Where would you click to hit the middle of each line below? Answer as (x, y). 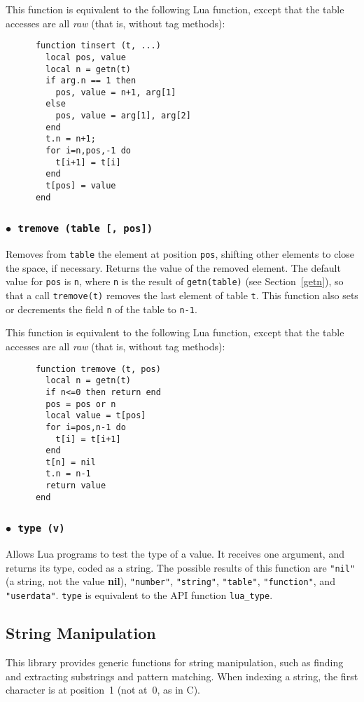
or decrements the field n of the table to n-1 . (101, 309)
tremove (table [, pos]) (85, 229)
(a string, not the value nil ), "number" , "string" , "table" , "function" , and (170, 581)
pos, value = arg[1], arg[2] (123, 116)
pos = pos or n (81, 404)
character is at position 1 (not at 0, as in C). (103, 690)
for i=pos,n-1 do (86, 427)
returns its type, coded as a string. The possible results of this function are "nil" (181, 567)
